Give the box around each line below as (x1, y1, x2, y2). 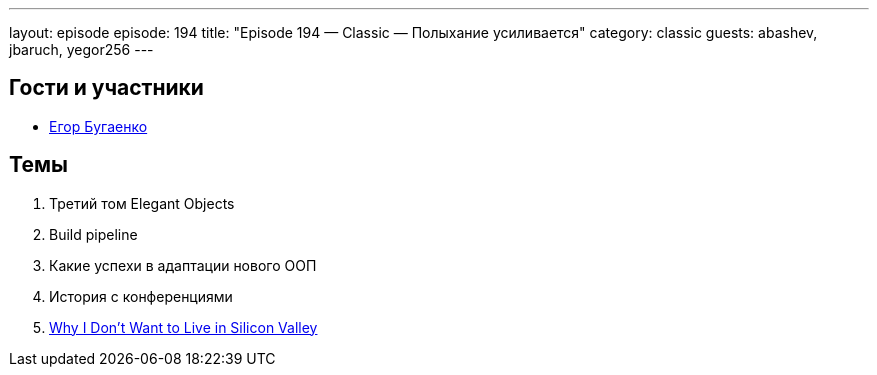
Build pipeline (49, 225, 138, 243)
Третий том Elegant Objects (49, 194, 235, 212)
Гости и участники (9, 75, 204, 101)
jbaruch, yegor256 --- (9, 41, 154, 58)
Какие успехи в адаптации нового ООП (49, 256, 317, 274)
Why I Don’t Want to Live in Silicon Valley (49, 318, 318, 336)
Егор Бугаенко (49, 117, 148, 135)
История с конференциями (49, 287, 233, 305)
